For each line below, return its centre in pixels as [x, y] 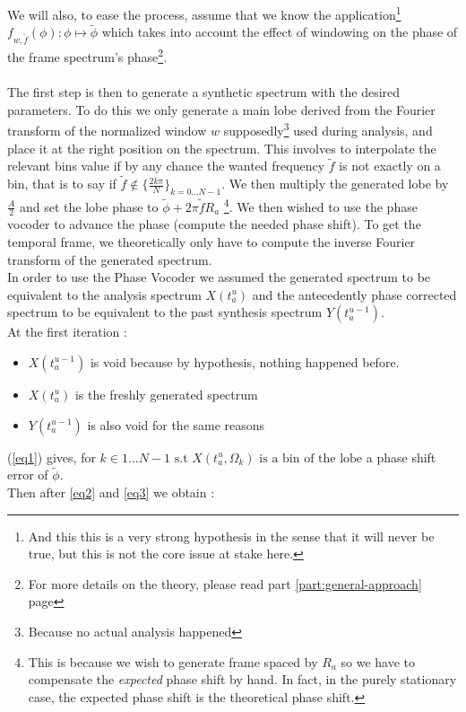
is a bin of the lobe [311, 458]
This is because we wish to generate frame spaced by [173, 661]
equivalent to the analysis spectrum [104, 294]
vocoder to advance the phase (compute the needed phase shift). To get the [214, 224]
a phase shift [401, 457]
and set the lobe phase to [89, 206]
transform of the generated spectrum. [110, 259]
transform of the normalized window [107, 130]
